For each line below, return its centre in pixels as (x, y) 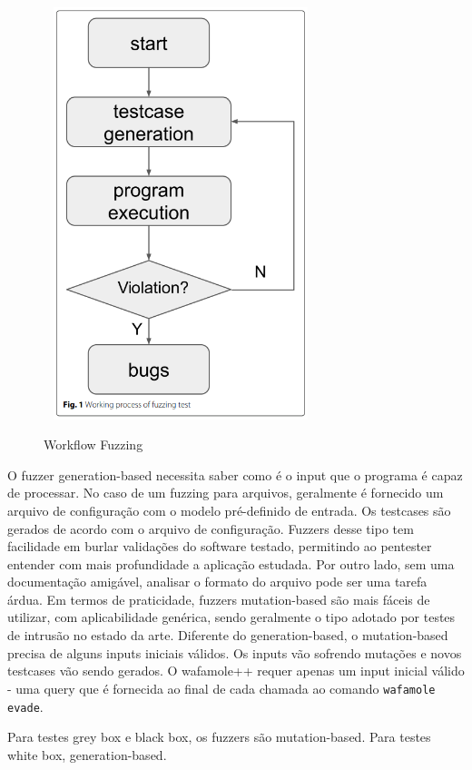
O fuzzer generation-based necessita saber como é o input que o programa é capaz (235, 474)
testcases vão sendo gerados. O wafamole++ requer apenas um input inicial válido (236, 671)
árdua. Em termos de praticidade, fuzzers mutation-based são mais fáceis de (219, 599)
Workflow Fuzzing (93, 444)
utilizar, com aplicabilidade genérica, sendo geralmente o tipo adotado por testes (231, 617)
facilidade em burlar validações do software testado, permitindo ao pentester (220, 546)
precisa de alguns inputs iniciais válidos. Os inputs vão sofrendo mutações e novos (235, 652)
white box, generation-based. (87, 754)
